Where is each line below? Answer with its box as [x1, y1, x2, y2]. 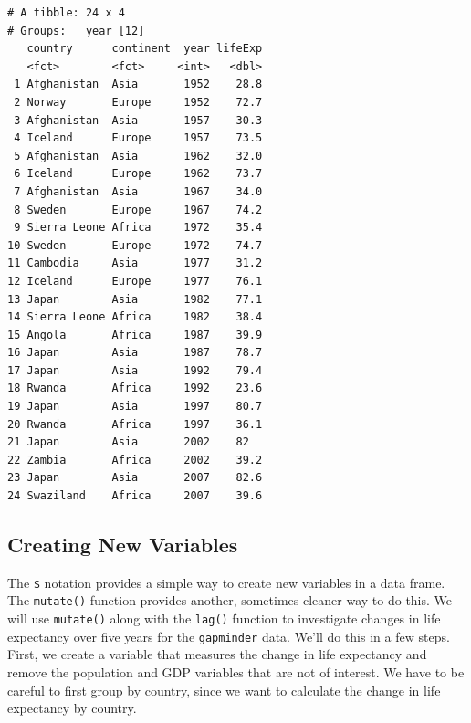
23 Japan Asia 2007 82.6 [7, 471, 263, 485]
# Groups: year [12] [7, 24, 145, 37]
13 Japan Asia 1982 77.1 [7, 292, 263, 306]
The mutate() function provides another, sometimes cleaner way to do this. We [7, 591, 453, 610]
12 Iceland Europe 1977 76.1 [7, 274, 263, 288]
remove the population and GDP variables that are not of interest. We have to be [7, 663, 465, 682]
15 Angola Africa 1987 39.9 [7, 328, 263, 341]
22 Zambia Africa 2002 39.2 [7, 453, 263, 466]
